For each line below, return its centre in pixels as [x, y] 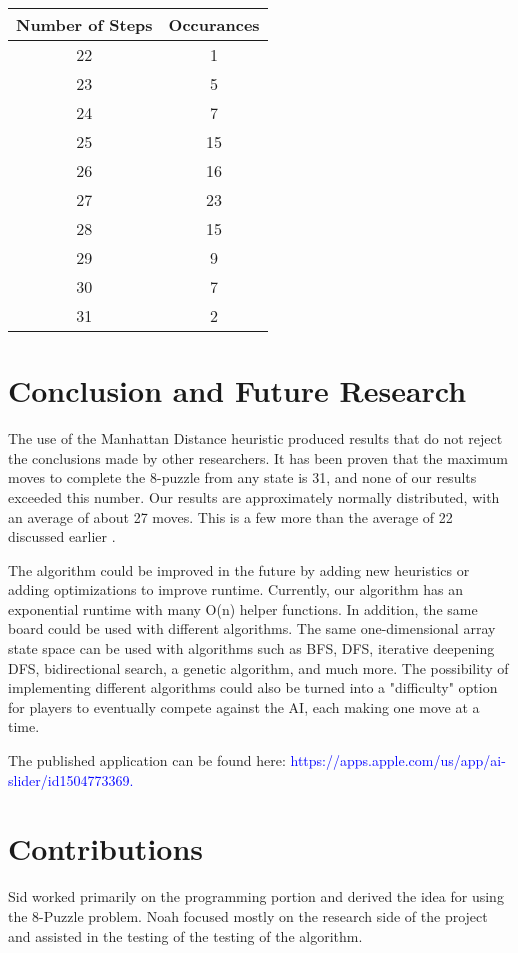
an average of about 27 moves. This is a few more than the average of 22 [230, 516]
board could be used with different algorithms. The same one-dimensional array [252, 628]
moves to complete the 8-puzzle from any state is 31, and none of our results [242, 477]
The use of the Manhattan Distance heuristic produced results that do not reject [255, 438]
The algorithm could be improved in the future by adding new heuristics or [239, 569]
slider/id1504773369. [71, 779]
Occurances [214, 24]
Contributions [106, 848]
